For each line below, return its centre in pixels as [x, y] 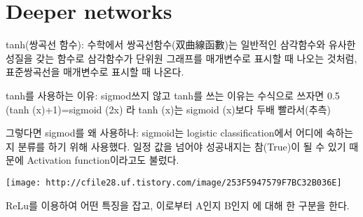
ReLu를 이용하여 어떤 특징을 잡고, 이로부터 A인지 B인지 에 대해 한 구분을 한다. [178, 205]
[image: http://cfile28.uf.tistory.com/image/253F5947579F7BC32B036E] [174, 182]
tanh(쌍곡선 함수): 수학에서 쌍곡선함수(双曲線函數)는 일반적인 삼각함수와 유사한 [181, 44]
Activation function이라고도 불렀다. [103, 160]
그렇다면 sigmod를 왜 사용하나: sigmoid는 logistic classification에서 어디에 [164, 133]
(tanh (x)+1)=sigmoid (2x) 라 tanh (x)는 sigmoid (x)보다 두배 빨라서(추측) [168, 109]
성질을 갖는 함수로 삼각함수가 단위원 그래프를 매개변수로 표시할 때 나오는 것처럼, [181, 58]
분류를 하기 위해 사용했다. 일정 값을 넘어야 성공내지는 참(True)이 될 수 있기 [182, 146]
